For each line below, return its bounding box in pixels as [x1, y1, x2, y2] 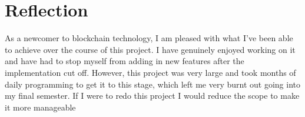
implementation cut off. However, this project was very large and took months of [5, 66, 296, 78]
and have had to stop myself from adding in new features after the [5, 55, 244, 67]
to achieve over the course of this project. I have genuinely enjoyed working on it [5, 43, 296, 55]
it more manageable [5, 101, 76, 113]
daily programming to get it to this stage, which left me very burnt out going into [5, 78, 300, 90]
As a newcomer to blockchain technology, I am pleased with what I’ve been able [5, 32, 293, 44]
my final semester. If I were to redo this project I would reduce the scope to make [5, 89, 300, 102]
